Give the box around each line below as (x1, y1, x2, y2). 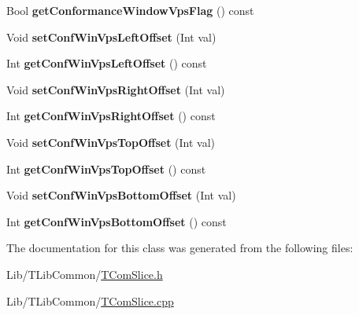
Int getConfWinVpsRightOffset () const (6, 108, 216, 124)
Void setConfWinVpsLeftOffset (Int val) (6, 28, 217, 45)
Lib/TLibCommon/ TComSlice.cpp (6, 292, 174, 309)
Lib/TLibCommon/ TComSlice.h (6, 266, 163, 282)
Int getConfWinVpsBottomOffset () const (6, 213, 227, 229)
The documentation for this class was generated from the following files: (6, 240, 353, 256)
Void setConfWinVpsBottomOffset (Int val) (6, 187, 236, 203)
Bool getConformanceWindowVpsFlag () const (6, 2, 254, 18)
